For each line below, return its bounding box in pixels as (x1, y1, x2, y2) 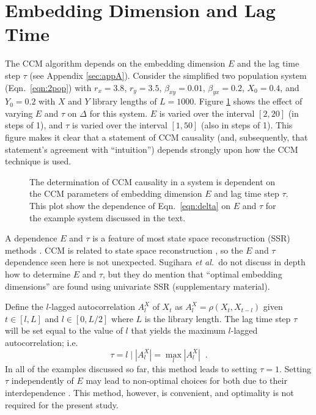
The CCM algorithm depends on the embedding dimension (5, 57, 226, 70)
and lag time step (214, 187, 279, 200)
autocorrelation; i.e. (5, 336, 78, 348)
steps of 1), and (5, 119, 63, 131)
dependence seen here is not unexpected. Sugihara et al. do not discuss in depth (5, 255, 306, 268)
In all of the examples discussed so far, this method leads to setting (5, 362, 257, 375)
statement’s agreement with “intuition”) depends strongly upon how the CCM (5, 142, 298, 155)
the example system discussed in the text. (29, 211, 186, 224)
